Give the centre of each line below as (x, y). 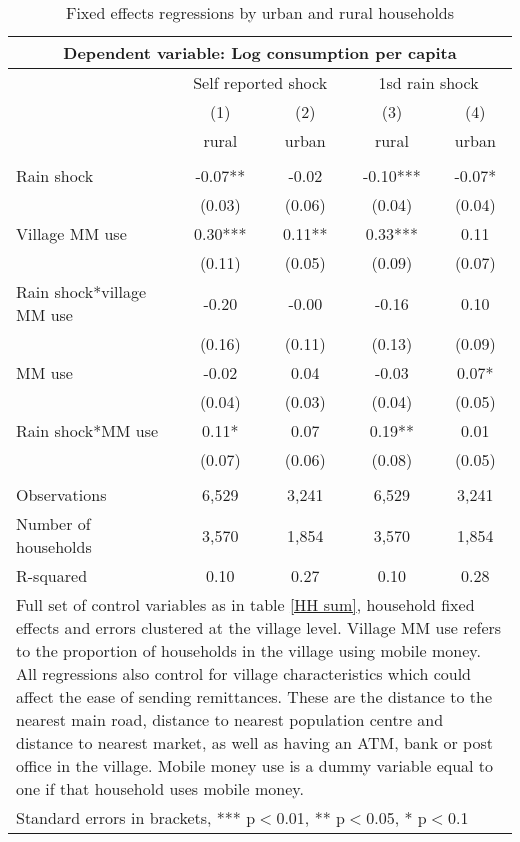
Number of (53, 523)
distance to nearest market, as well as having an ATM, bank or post (254, 742)
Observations (61, 494)
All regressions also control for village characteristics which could (243, 673)
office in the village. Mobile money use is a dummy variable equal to (255, 765)
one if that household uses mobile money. (160, 788)
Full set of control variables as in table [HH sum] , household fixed (245, 604)
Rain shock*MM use (87, 430)
